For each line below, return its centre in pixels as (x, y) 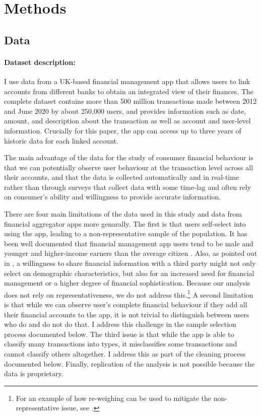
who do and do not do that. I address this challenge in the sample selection (120, 324)
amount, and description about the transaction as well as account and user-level (127, 121)
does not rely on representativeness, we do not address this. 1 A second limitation (129, 294)
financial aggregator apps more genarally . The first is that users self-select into (125, 223)
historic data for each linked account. (61, 140)
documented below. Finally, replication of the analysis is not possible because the (129, 363)
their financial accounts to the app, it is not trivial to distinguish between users (127, 314)
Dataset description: (40, 62)
